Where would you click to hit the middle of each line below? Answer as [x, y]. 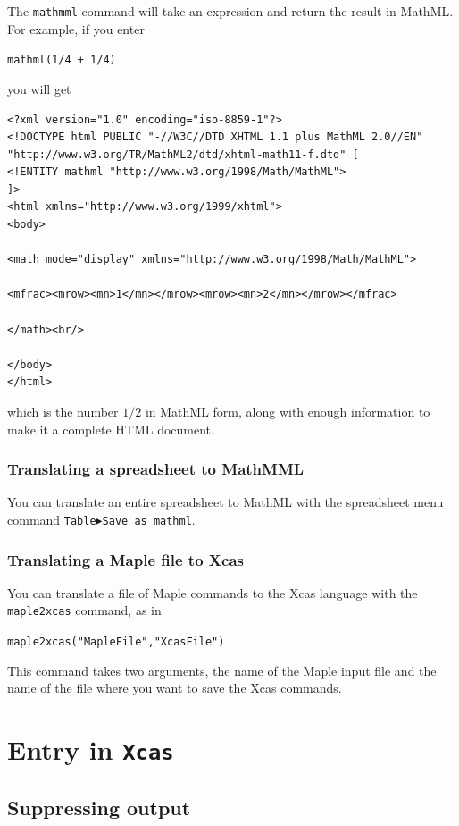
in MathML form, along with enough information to [288, 411]
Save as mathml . [149, 519]
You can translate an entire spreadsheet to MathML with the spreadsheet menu [225, 502]
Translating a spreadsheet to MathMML [156, 469]
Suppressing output [99, 807]
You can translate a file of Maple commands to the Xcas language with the [213, 592]
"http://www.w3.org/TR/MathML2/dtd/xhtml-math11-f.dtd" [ [183, 154]
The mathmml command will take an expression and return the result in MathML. [230, 11]
